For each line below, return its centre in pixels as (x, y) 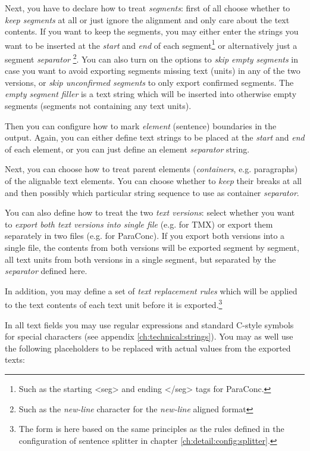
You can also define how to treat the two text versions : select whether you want (150, 212)
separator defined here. (46, 271)
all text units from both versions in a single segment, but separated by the (140, 259)
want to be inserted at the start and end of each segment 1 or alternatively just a (151, 44)
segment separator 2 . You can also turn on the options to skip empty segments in (151, 58)
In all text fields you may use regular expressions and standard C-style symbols (149, 324)
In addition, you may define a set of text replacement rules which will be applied (151, 290)
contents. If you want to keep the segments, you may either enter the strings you (152, 31)
